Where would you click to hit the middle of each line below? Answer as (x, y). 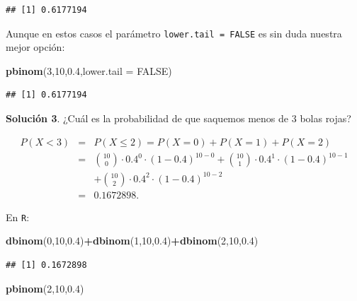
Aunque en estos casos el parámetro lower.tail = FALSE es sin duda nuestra (174, 33)
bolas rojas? (325, 118)
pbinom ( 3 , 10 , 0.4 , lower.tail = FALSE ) (89, 70)
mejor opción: (35, 47)
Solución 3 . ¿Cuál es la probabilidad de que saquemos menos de (147, 118)
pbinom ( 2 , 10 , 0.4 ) (45, 288)
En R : (18, 217)
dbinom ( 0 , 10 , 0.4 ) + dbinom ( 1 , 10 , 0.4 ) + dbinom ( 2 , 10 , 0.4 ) (132, 241)
